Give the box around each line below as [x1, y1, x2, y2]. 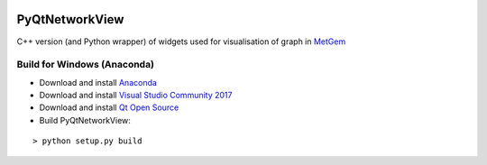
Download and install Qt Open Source [39, 102, 179, 113]
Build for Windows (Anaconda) [16, 59, 155, 71]
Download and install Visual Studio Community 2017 [39, 90, 233, 101]
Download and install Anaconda [39, 77, 158, 87]
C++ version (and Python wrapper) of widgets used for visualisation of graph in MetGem [16, 36, 346, 47]
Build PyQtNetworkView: [39, 115, 131, 125]
